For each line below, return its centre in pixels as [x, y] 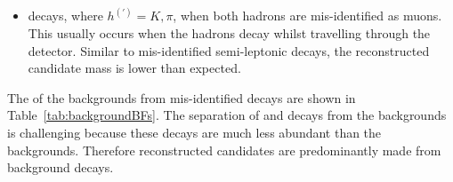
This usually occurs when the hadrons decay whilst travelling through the [229, 33]
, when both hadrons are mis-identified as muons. [307, 16]
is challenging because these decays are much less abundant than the [194, 132]
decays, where [65, 16]
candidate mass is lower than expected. [134, 68]
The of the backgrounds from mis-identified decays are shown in [182, 97]
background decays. [61, 167]
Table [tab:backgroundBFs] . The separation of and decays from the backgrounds [227, 115]
